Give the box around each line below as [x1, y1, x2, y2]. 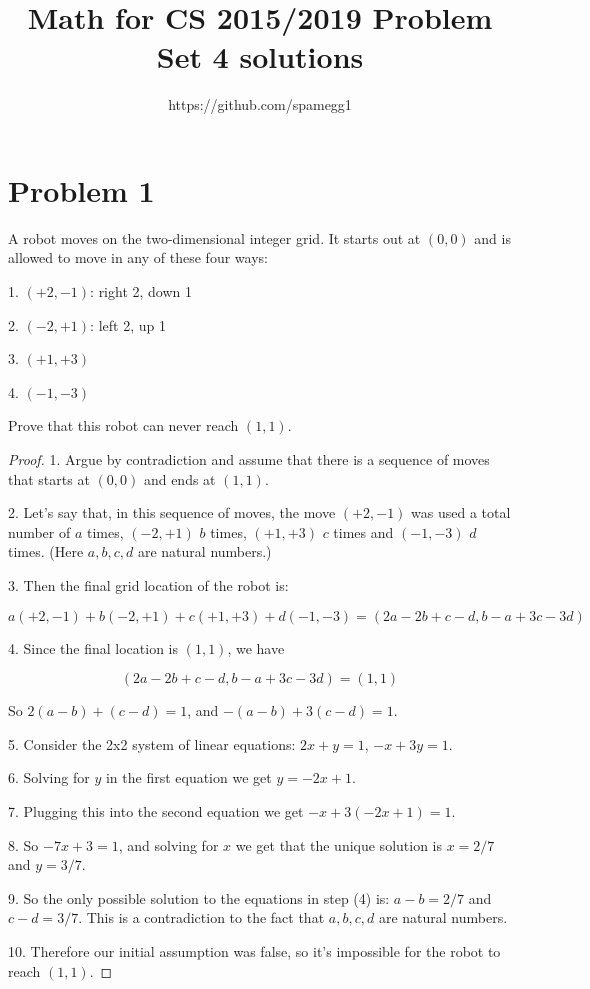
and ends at [143, 468, 216, 489]
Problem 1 [8, 169, 155, 210]
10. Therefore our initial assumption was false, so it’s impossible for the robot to [8, 940, 501, 961]
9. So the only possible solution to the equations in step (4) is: [8, 887, 390, 908]
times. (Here [8, 541, 84, 562]
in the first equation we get [105, 767, 272, 788]
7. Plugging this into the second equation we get [8, 800, 304, 821]
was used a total [411, 502, 511, 523]
